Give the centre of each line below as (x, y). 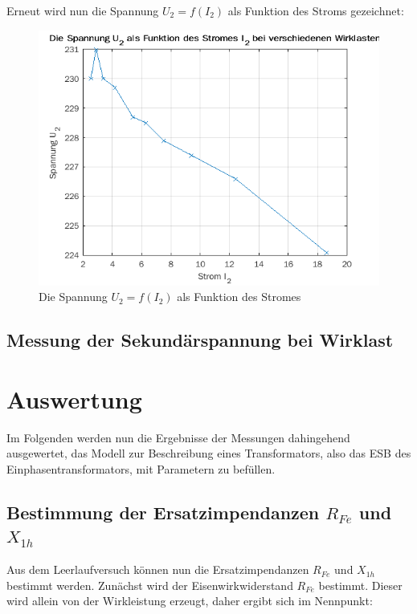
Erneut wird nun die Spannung (83, 10)
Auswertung (74, 398)
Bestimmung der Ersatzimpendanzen (163, 512)
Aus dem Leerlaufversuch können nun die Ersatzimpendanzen (158, 569)
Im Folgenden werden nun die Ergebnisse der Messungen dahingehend (178, 437)
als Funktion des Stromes (239, 297)
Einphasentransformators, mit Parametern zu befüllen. (141, 469)
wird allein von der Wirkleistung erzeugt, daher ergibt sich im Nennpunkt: (190, 601)
